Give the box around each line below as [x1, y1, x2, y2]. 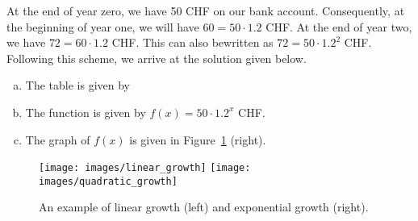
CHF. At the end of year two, [265, 18, 412, 35]
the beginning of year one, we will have [6, 18, 199, 35]
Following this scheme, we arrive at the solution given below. [6, 49, 307, 66]
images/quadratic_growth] [39, 175, 178, 187]
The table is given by [25, 77, 130, 94]
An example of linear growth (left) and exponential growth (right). [39, 198, 369, 215]
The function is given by [25, 103, 146, 120]
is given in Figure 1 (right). [129, 131, 266, 148]
